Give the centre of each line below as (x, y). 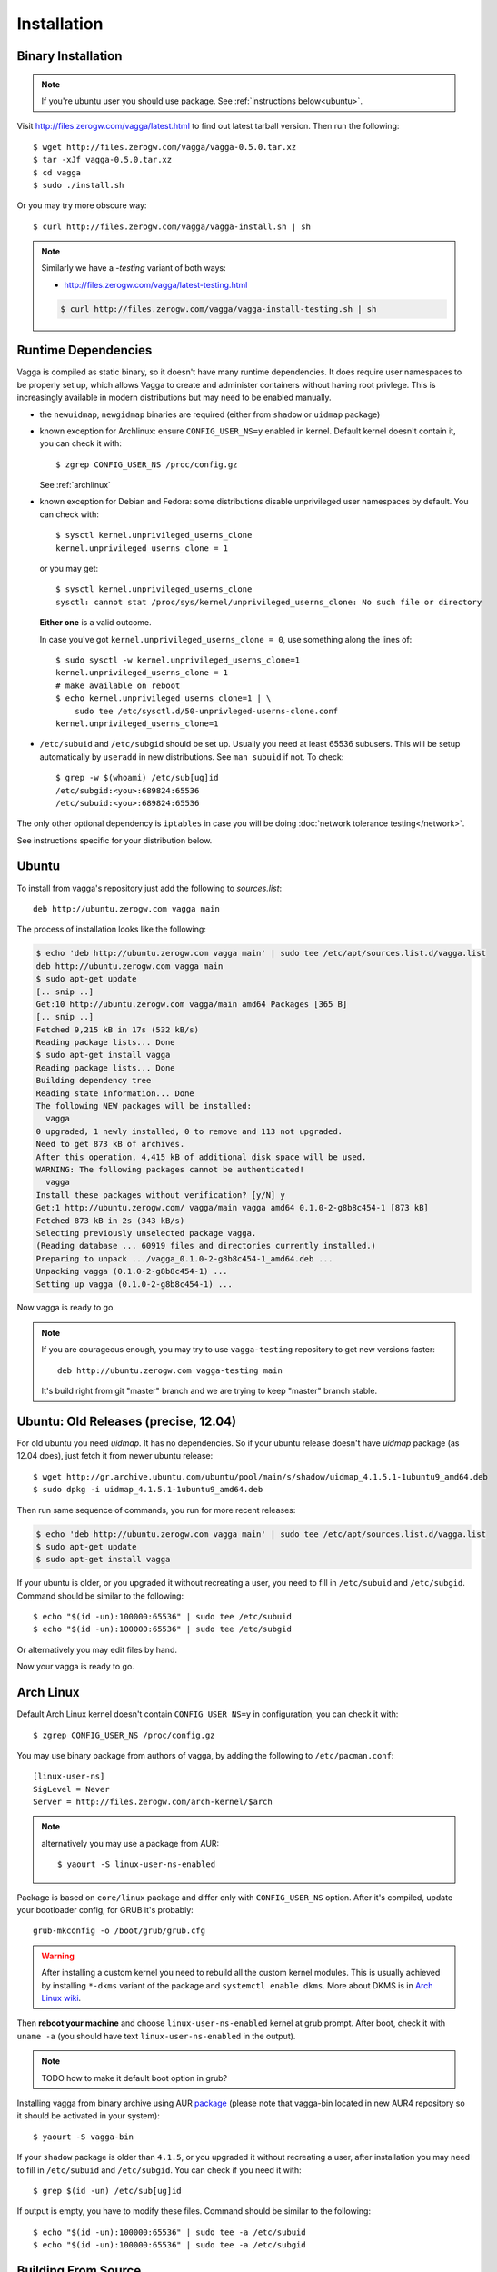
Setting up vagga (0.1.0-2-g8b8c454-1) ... (134, 1284)
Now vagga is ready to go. (66, 1308)
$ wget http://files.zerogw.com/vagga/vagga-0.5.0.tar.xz (165, 147)
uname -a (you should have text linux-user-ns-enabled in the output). (156, 2036)
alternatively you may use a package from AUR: (130, 1843)
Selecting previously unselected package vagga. (146, 1233)
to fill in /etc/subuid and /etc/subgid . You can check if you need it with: (159, 2170)
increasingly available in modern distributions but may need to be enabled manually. (174, 398)
